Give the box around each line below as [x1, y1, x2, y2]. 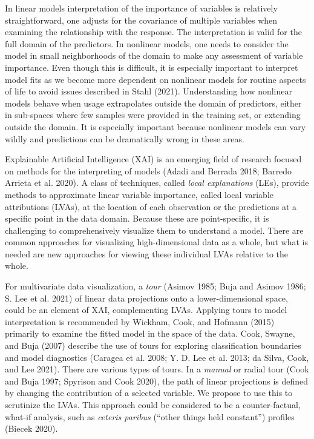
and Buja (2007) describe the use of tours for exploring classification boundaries [5, 339, 301, 352]
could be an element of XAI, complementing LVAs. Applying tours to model [5, 303, 287, 316]
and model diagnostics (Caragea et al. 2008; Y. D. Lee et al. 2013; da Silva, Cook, [5, 351, 309, 363]
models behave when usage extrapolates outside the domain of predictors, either [5, 96, 302, 109]
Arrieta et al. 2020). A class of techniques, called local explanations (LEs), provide [5, 176, 309, 189]
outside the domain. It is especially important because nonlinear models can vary [5, 120, 306, 133]
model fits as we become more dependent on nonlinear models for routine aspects [5, 73, 306, 85]
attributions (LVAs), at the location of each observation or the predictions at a [5, 200, 297, 213]
